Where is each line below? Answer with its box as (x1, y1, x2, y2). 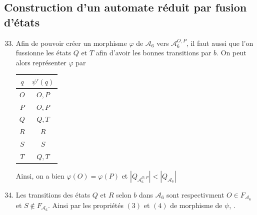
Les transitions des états (15, 190, 90, 200)
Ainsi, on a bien (15, 171, 64, 181)
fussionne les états (15, 47, 71, 58)
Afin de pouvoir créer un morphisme (15, 37, 127, 48)
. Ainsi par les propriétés (48, 200, 123, 210)
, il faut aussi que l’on (186, 37, 253, 48)
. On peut (216, 47, 246, 58)
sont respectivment (166, 190, 224, 200)
